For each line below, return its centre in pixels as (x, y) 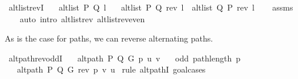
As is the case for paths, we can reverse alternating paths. (109, 38)
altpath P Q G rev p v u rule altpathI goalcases (111, 69)
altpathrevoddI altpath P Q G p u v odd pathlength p (125, 58)
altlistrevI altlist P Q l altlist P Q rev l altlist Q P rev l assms (151, 7)
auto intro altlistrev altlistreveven (82, 18)
